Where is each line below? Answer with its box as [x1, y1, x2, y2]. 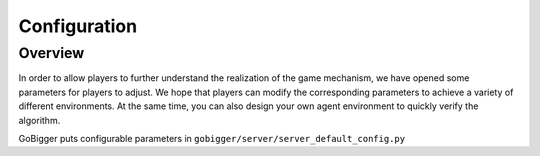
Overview [18, 44, 85, 62]
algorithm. [18, 114, 61, 126]
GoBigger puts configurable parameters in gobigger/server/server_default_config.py [18, 132, 405, 144]
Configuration [18, 15, 138, 37]
